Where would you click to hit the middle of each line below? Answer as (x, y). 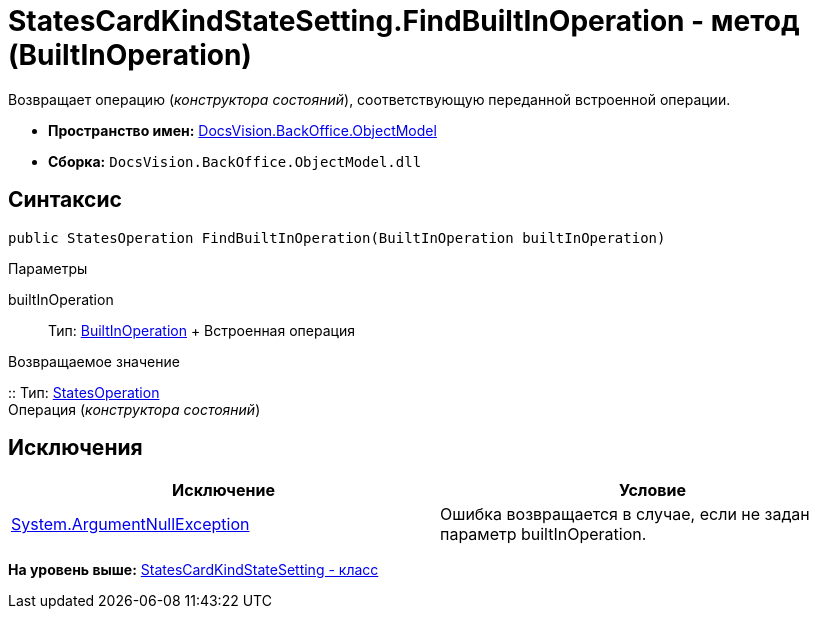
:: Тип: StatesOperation (84, 392)
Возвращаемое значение (94, 361)
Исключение (223, 490)
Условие (652, 490)
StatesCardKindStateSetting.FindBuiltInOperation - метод (404, 21)
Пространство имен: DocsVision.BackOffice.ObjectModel (242, 130)
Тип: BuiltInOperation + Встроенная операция (201, 330)
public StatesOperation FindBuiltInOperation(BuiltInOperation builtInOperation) (337, 237)
